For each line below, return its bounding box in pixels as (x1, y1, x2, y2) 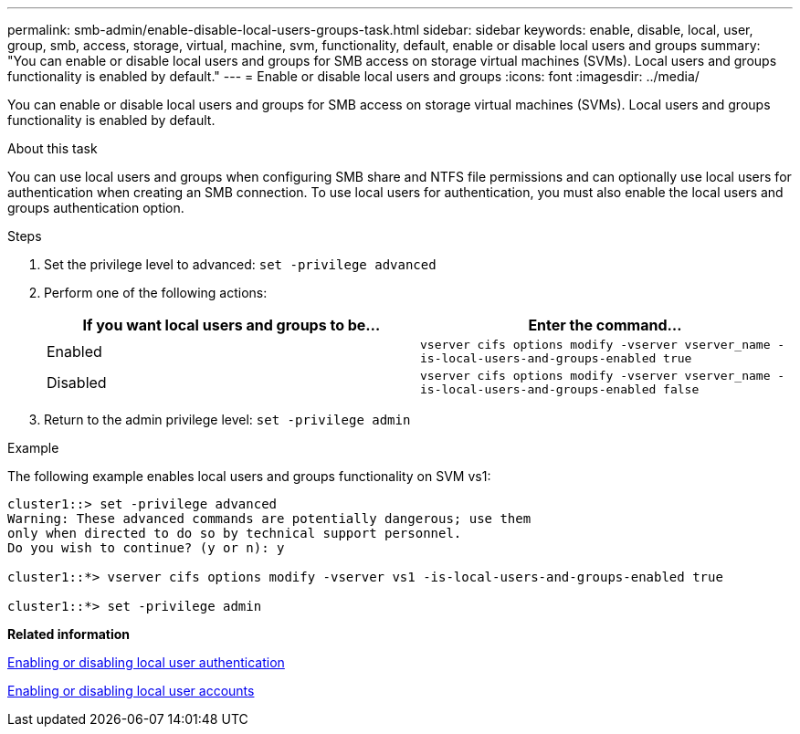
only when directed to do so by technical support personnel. (7, 526, 462, 540)
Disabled (47, 373, 107, 392)
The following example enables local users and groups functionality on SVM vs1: (7, 468, 491, 484)
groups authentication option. (7, 200, 184, 215)
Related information (7, 626, 131, 642)
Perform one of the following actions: (44, 285, 268, 300)
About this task (7, 141, 98, 156)
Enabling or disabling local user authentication (7, 655, 285, 670)
